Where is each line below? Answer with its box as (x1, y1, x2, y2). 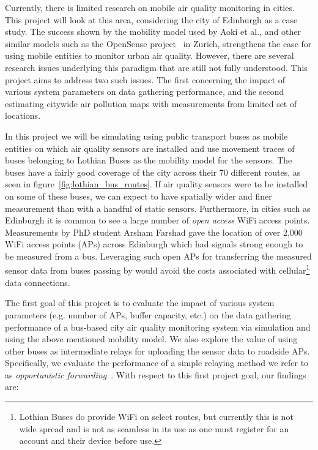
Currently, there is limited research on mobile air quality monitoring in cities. (5, 1, 295, 13)
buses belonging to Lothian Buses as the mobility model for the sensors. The (5, 154, 292, 167)
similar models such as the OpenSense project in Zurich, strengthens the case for (5, 37, 312, 50)
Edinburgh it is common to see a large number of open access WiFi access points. (5, 214, 310, 227)
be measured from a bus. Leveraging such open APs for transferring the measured (5, 249, 312, 262)
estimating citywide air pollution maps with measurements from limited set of (5, 97, 297, 110)
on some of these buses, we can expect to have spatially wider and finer (5, 189, 272, 202)
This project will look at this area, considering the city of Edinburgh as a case (5, 13, 298, 26)
